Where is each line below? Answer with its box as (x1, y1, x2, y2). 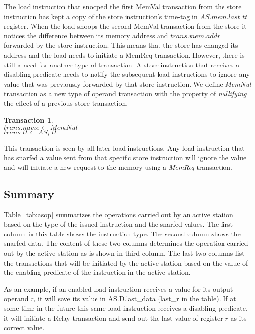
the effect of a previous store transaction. (4, 98, 128, 108)
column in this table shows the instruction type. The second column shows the (4, 228, 241, 238)
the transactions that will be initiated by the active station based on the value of (4, 257, 248, 267)
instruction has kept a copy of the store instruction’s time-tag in (4, 11, 198, 21)
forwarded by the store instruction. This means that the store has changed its (4, 40, 238, 50)
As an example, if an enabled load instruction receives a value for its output (4, 283, 233, 294)
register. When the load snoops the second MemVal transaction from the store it (4, 21, 247, 31)
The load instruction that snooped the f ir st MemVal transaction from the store (4, 1, 242, 11)
